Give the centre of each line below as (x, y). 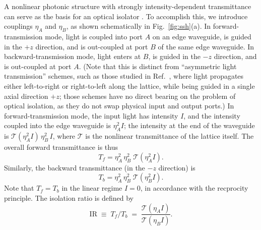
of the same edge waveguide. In (206, 46)
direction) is (177, 167)
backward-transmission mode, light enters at (73, 56)
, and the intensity (212, 115)
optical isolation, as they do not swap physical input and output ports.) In (119, 106)
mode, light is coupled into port (94, 36)
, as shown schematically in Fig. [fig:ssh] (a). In (139, 26)
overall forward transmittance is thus (61, 147)
